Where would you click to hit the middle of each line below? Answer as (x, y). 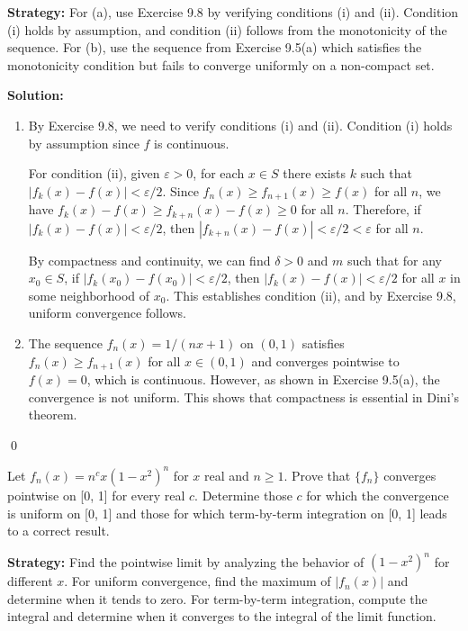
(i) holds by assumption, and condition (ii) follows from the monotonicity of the (227, 29)
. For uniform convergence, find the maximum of (198, 581)
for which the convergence (378, 495)
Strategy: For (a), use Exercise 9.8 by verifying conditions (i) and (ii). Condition (233, 12)
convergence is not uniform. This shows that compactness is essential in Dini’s (243, 397)
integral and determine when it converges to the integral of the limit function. (222, 616)
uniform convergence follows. (107, 313)
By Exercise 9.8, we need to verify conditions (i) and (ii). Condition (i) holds (240, 125)
